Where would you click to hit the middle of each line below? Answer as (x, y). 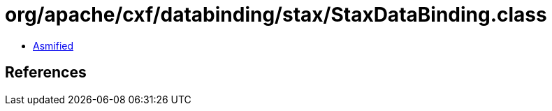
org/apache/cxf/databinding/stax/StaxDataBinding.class (276, 15)
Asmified (53, 45)
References (46, 73)
